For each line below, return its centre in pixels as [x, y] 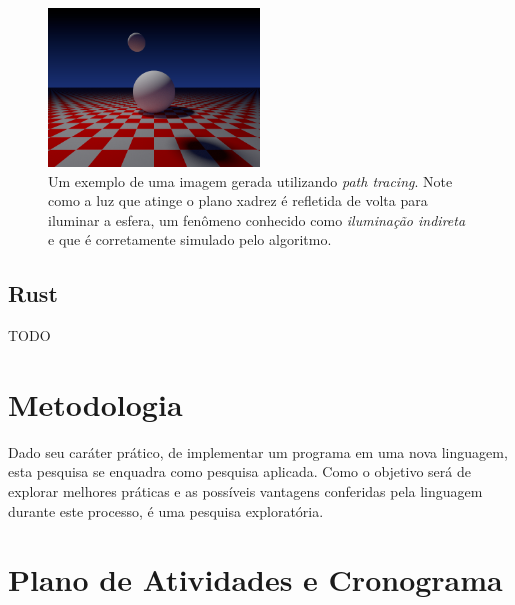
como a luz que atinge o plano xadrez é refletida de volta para [238, 200]
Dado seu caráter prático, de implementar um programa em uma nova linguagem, [258, 451]
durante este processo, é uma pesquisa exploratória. [166, 510]
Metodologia [95, 403]
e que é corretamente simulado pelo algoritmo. [190, 239]
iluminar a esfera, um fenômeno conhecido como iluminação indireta [257, 219]
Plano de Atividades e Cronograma [255, 579]
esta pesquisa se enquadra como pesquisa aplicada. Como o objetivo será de [239, 471]
